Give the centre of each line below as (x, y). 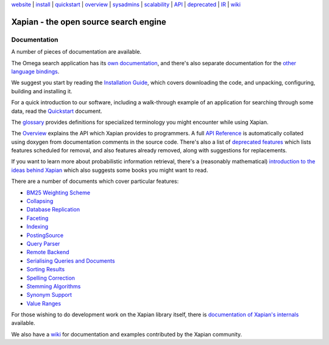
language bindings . (35, 71)
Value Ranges (44, 303)
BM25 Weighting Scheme (58, 193)
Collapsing (40, 201)
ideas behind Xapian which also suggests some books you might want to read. (110, 170)
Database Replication (53, 210)
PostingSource (45, 235)
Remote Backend (48, 252)
